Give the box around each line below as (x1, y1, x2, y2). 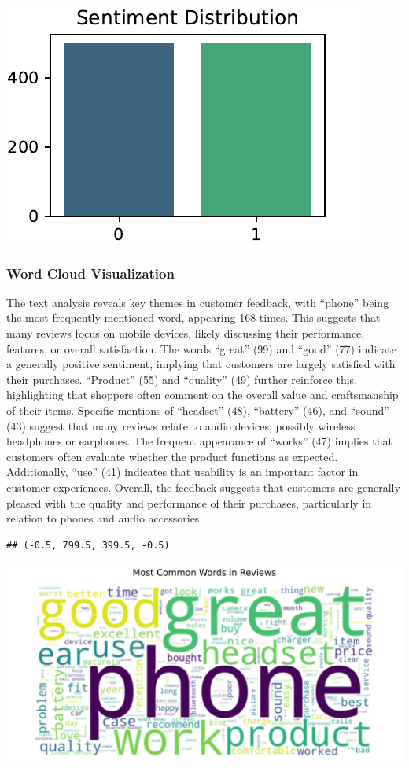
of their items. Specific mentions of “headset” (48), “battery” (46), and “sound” (6, 401, 389, 418)
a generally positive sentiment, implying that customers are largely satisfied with (6, 356, 396, 372)
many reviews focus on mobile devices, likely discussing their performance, (6, 325, 365, 341)
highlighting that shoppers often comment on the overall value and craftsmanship (6, 386, 399, 403)
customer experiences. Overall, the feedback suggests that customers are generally (6, 478, 400, 495)
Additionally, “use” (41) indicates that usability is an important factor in (6, 463, 359, 480)
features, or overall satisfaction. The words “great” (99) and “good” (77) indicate (6, 340, 396, 356)
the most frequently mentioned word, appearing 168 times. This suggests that (6, 309, 381, 326)
